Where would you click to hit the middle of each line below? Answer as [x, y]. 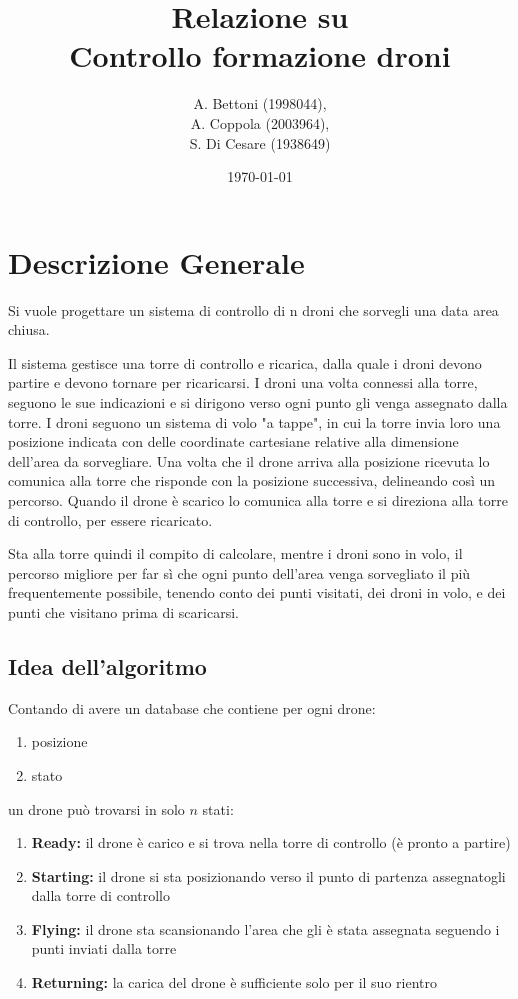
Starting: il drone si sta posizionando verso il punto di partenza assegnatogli [268, 875]
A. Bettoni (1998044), [260, 103]
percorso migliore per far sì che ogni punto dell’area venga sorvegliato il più [239, 572]
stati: [218, 808]
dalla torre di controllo [100, 895]
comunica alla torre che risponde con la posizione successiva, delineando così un [252, 480]
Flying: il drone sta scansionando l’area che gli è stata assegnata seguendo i [265, 928]
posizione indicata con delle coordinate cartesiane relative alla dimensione [233, 441]
